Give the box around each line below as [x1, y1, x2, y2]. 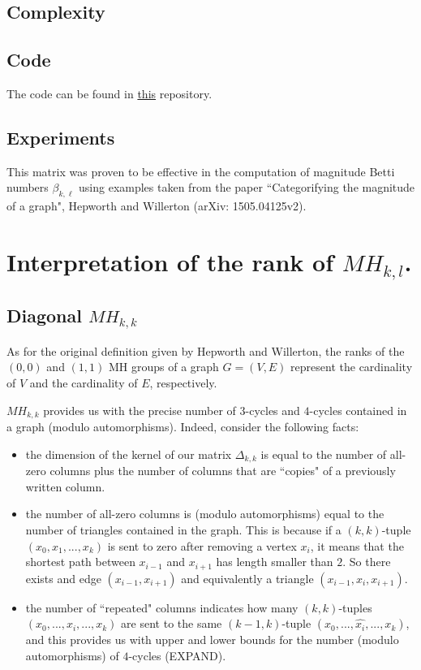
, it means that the [310, 537, 404, 554]
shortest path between [25, 553, 135, 570]
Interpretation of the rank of [6, 244, 334, 278]
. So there [342, 553, 391, 570]
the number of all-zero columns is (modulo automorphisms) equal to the [25, 505, 384, 522]
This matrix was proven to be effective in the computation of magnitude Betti [6, 162, 395, 179]
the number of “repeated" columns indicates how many [25, 599, 299, 616]
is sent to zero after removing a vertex [107, 537, 297, 554]
